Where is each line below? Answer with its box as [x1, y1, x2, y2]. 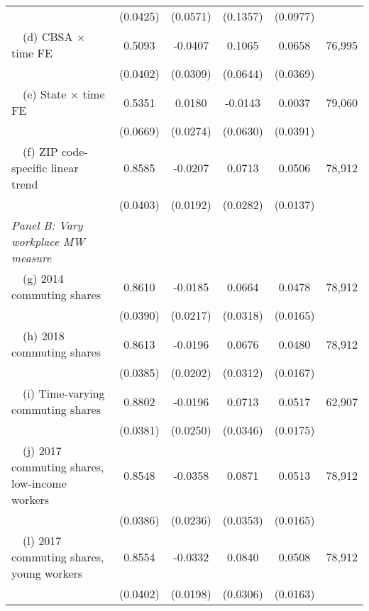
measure [11, 250, 52, 266]
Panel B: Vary [11, 217, 83, 233]
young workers [11, 565, 83, 581]
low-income [11, 475, 67, 491]
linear [50, 159, 79, 176]
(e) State [23, 86, 67, 102]
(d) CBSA [23, 28, 73, 45]
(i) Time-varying [23, 385, 105, 401]
